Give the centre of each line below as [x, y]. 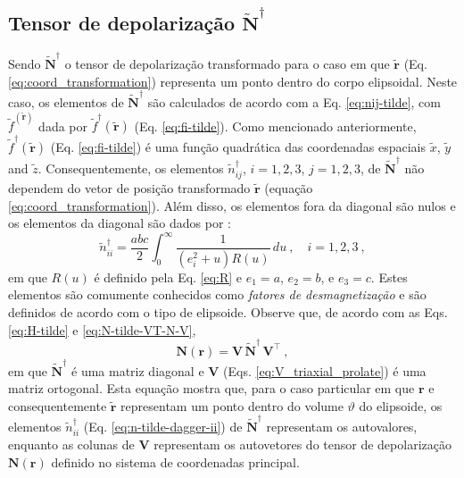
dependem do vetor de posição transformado [129, 188]
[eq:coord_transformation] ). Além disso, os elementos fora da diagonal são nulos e [232, 205]
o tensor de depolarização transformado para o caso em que [227, 64]
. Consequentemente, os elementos [131, 168]
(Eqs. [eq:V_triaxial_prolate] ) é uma [325, 370]
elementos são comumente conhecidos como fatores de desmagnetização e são [217, 294]
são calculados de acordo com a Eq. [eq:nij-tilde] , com [294, 101]
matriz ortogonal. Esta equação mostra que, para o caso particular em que [211, 388]
